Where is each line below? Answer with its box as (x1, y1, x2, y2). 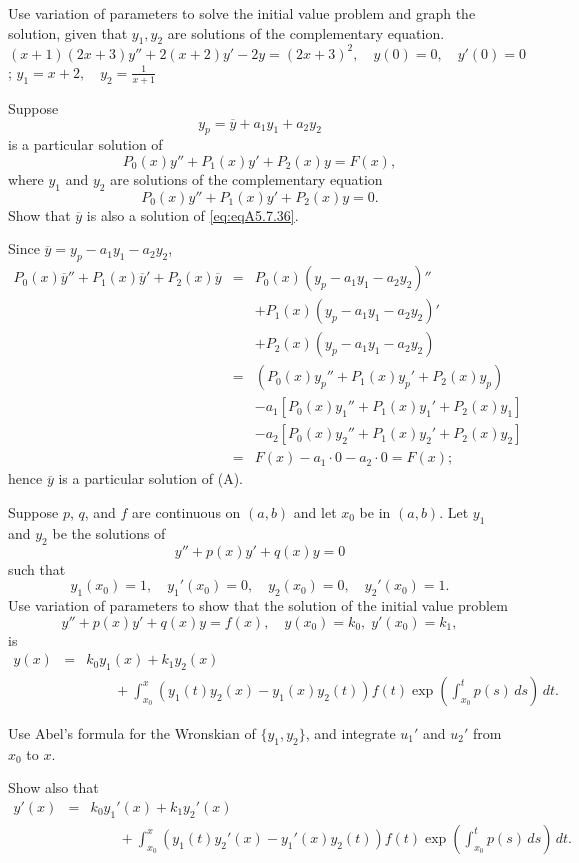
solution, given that (8, 22, 128, 43)
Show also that (8, 777, 99, 798)
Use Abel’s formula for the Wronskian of (8, 722, 256, 743)
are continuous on (132, 501, 241, 522)
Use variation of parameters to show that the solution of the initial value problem (8, 594, 508, 615)
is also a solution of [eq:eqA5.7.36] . (86, 204, 299, 225)
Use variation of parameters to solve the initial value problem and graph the (8, 3, 476, 23)
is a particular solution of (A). (58, 468, 244, 489)
